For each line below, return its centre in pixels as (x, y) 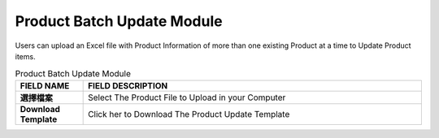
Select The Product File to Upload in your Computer (187, 97)
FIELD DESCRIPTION (128, 85)
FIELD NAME (45, 85)
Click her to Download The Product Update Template (189, 114)
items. (25, 56)
